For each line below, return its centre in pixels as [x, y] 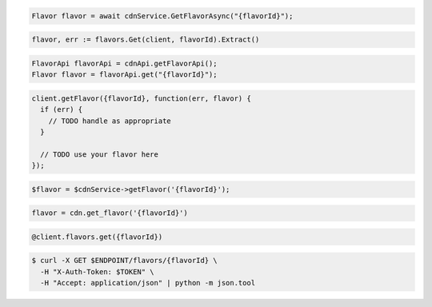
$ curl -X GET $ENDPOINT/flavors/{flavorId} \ [124, 261]
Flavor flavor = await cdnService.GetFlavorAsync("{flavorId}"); [162, 16]
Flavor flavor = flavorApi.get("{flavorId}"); [124, 75]
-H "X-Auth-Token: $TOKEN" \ [98, 271]
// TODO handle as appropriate [110, 121]
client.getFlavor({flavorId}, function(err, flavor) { [141, 98]
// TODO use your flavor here [100, 154]
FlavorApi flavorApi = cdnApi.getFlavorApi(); [124, 63]
